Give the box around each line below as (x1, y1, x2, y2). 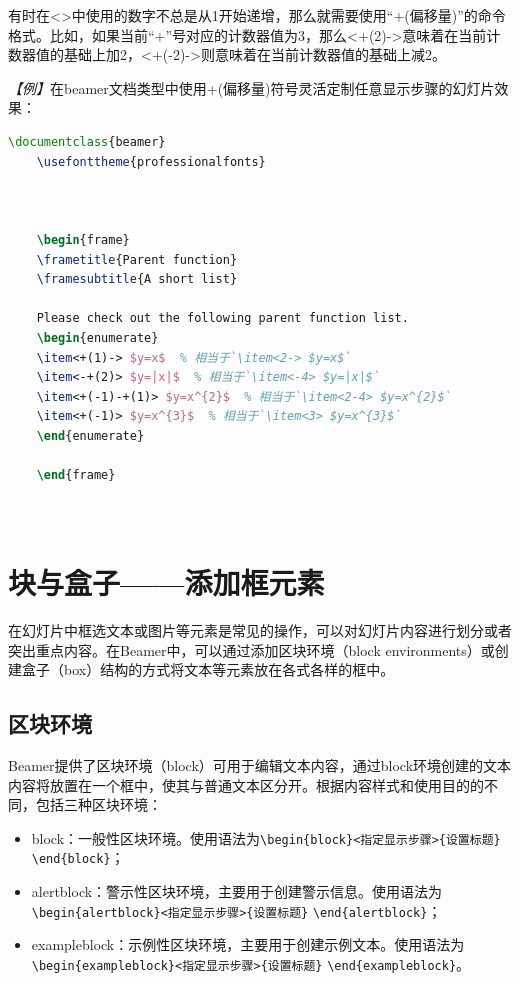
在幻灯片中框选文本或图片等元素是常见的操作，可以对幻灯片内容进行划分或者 (8, 619, 512, 640)
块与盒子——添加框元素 (8, 562, 325, 603)
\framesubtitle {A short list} (36, 272, 238, 287)
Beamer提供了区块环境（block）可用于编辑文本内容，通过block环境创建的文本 (8, 754, 512, 775)
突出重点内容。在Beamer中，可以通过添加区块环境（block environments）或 (8, 639, 495, 660)
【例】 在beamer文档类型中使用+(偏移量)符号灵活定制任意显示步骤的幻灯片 (8, 77, 495, 98)
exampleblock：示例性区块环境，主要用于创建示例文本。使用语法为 (31, 934, 465, 955)
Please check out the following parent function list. (36, 311, 409, 326)
